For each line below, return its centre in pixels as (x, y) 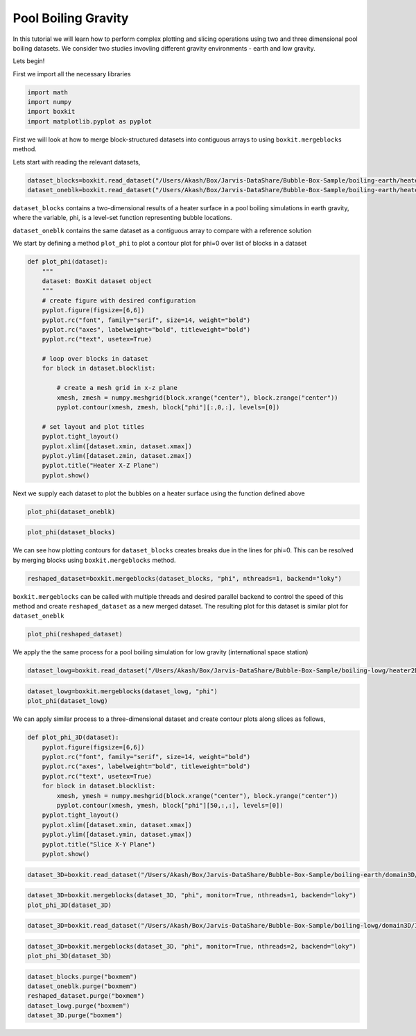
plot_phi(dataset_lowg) (68, 701)
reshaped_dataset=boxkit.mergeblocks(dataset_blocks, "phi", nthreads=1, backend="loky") (185, 578)
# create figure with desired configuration (119, 300)
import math (48, 92)
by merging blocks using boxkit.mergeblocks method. (94, 560)
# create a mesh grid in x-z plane (117, 388)
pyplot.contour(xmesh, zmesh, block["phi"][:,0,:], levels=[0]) (168, 407)
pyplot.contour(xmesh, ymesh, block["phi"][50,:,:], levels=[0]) (170, 806)
